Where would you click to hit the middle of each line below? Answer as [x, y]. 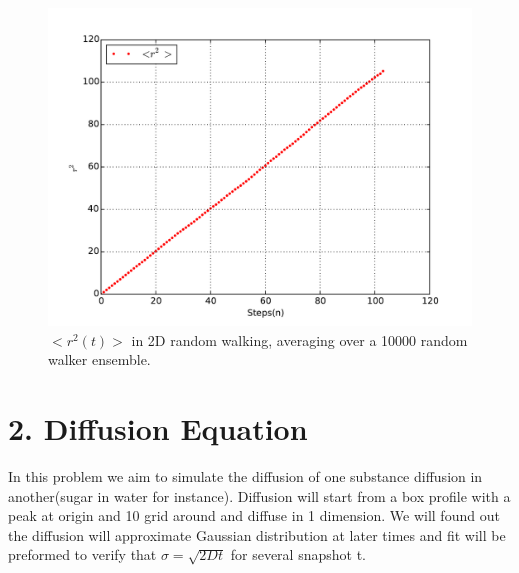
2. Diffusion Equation [158, 427]
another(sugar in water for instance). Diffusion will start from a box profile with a [259, 495]
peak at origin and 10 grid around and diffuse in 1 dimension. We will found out [254, 515]
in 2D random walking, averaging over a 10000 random [299, 339]
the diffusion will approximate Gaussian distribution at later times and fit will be [257, 534]
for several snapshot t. [298, 554]
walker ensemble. [99, 359]
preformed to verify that [82, 554]
